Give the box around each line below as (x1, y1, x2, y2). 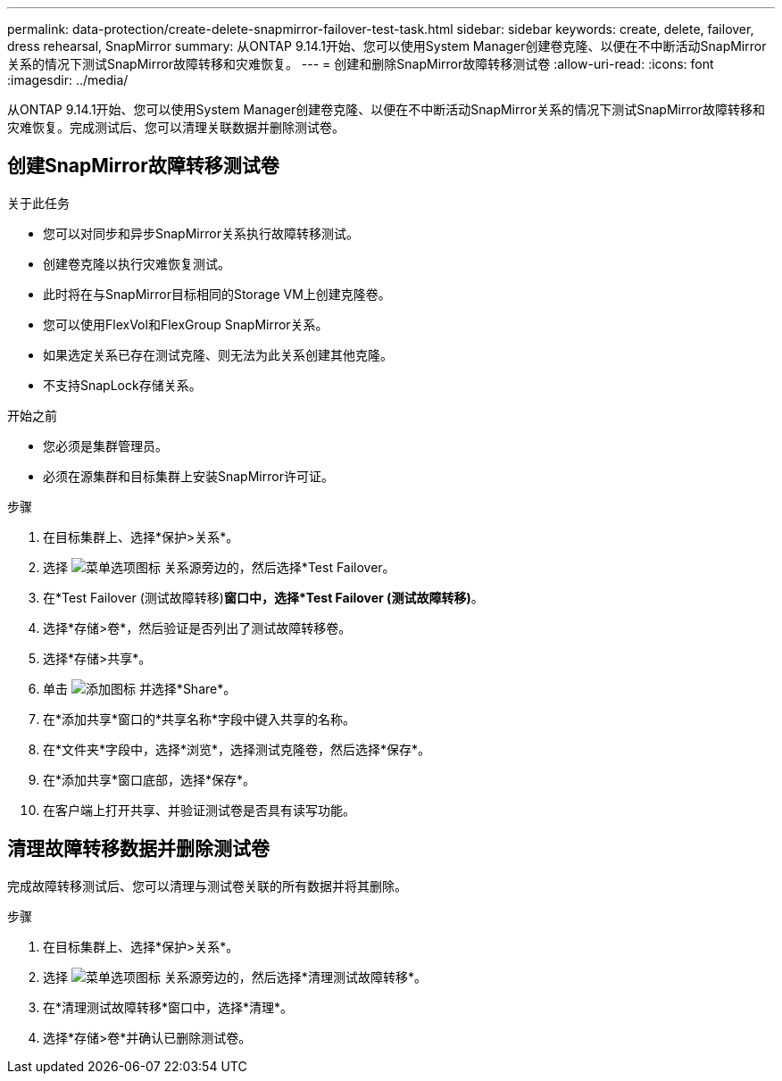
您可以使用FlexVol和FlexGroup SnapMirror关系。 (43, 316, 329, 332)
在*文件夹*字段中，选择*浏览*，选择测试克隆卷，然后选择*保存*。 (43, 741, 431, 757)
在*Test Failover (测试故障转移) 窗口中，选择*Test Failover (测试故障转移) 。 (43, 589, 484, 605)
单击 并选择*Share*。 (43, 680, 237, 696)
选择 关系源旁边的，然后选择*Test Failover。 (43, 559, 395, 575)
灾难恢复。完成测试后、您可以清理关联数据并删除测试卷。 (7, 120, 345, 135)
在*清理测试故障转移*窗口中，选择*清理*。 (43, 999, 294, 1015)
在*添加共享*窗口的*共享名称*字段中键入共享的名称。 (43, 711, 356, 727)
